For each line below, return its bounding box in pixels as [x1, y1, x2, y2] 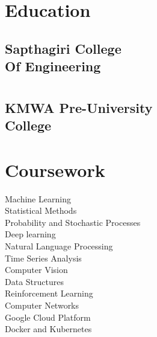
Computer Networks [5, 298, 79, 311]
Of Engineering [5, 57, 101, 75]
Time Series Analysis [5, 251, 82, 264]
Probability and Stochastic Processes [5, 216, 141, 228]
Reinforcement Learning [5, 287, 93, 300]
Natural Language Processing [5, 240, 113, 252]
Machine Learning [5, 192, 71, 205]
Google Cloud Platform [5, 310, 91, 323]
